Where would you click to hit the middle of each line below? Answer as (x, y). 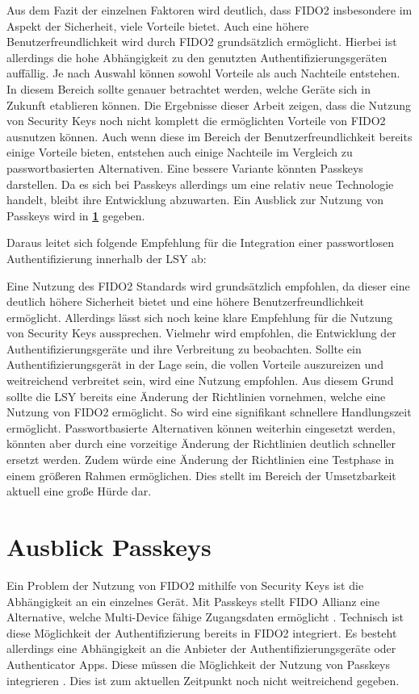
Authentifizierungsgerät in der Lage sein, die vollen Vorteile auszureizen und (195, 364)
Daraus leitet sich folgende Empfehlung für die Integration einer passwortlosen (201, 242)
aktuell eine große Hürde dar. (79, 491)
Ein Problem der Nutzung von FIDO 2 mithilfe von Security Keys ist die (185, 585)
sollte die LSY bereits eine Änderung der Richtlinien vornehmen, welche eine (196, 396)
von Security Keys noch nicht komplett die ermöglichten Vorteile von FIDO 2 (196, 121)
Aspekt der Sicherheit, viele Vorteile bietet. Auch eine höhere (158, 25)
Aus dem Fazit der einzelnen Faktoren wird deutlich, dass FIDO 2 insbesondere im (209, 10)
